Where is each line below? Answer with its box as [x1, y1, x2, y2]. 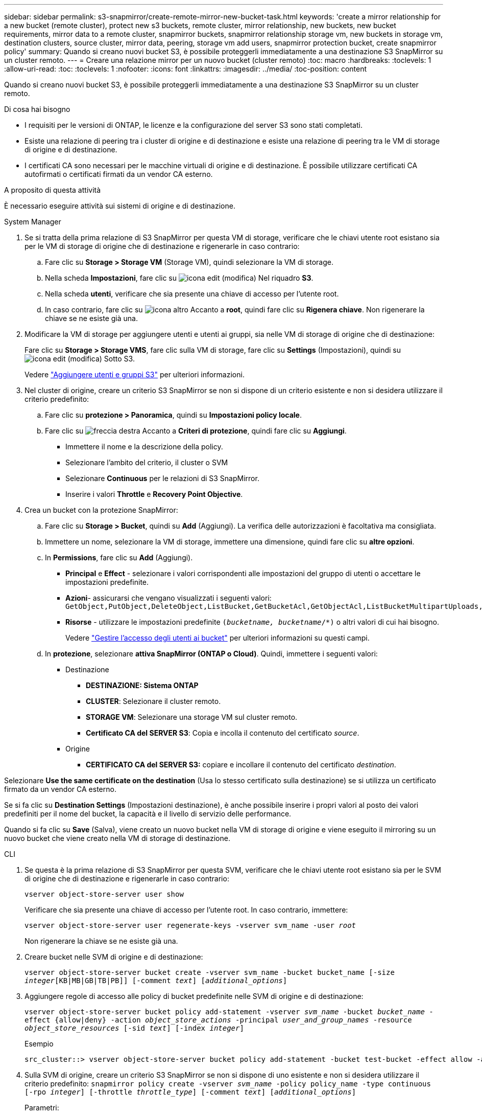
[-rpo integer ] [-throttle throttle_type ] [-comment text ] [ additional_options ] [25, 1088, 356, 1096]
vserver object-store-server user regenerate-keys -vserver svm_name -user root [25, 921, 356, 929]
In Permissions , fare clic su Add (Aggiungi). [45, 553, 193, 562]
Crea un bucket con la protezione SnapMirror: [25, 506, 178, 514]
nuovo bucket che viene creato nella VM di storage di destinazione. [4, 834, 230, 843]
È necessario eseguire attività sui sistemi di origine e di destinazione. [4, 201, 235, 210]
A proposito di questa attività [4, 186, 101, 194]
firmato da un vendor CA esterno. [4, 785, 116, 793]
